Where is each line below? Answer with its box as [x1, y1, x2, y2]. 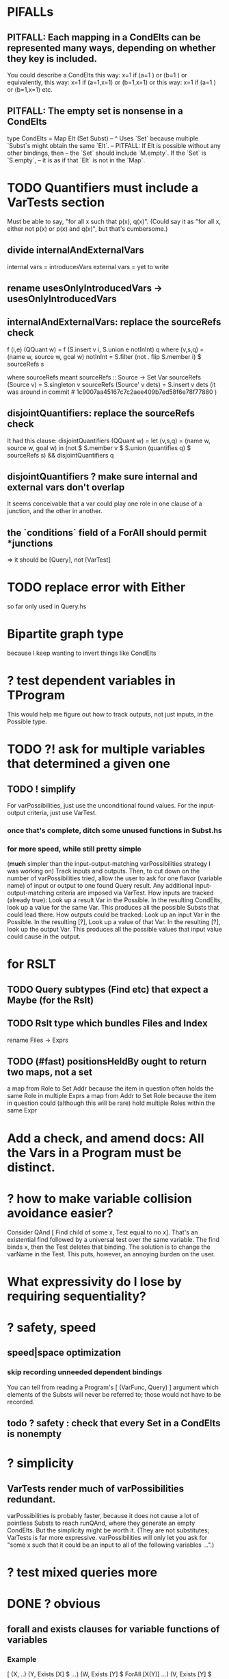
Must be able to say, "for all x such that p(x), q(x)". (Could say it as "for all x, [7, 217, 221, 225]
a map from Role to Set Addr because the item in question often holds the [7, 1084, 214, 1093]
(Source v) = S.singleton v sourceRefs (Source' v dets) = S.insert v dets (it [7, 380, 216, 388]
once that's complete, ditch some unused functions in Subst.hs [7, 825, 222, 835]
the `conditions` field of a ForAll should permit [7, 527, 207, 538]
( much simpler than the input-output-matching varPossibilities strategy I [7, 860, 211, 868]
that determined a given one [7, 756, 171, 771]
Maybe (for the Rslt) [7, 994, 94, 1006]
